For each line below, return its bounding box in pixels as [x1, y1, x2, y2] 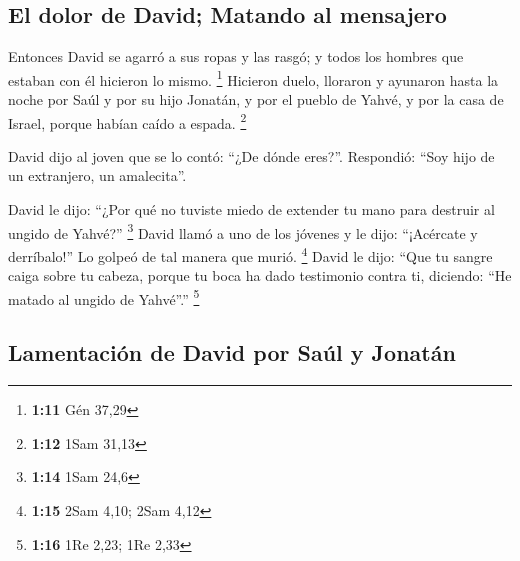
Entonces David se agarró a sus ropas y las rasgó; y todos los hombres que [8, 46, 464, 67]
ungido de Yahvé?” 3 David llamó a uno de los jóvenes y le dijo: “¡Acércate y [8, 219, 478, 243]
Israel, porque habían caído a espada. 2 [8, 109, 247, 133]
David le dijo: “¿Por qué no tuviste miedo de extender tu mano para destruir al [8, 199, 495, 220]
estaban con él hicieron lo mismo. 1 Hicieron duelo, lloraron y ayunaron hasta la [8, 66, 499, 90]
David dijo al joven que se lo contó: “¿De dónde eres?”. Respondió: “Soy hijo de [8, 145, 495, 166]
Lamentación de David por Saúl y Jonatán [8, 337, 456, 368]
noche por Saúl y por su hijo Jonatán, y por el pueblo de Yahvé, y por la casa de [8, 89, 504, 110]
